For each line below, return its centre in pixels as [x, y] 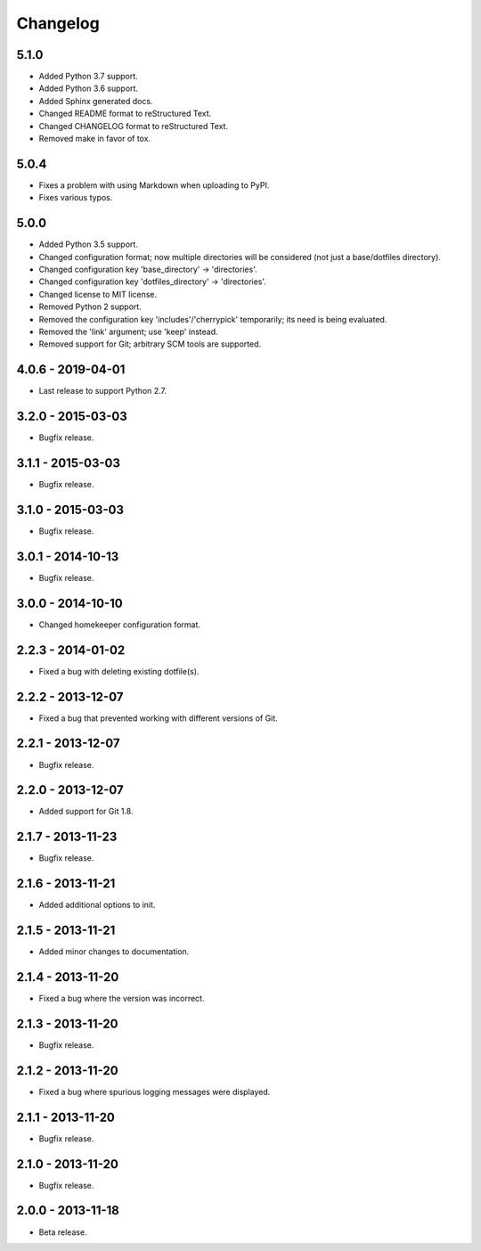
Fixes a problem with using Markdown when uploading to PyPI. [154, 185]
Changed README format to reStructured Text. [125, 114]
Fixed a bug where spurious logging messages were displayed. [155, 1092]
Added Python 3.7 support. [88, 77]
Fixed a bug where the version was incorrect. [122, 999]
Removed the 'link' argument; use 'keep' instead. [128, 331]
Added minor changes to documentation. [114, 952]
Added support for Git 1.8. [86, 812]
